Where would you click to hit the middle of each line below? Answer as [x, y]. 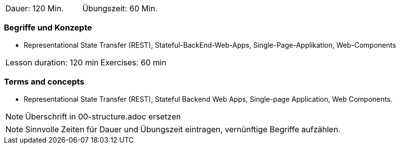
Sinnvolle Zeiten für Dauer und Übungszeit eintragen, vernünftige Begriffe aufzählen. [183, 129]
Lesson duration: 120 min [52, 62]
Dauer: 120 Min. [35, 8]
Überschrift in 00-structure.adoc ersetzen [103, 116]
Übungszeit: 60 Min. [120, 8]
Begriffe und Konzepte [48, 28]
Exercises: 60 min [133, 62]
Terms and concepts [44, 82]
